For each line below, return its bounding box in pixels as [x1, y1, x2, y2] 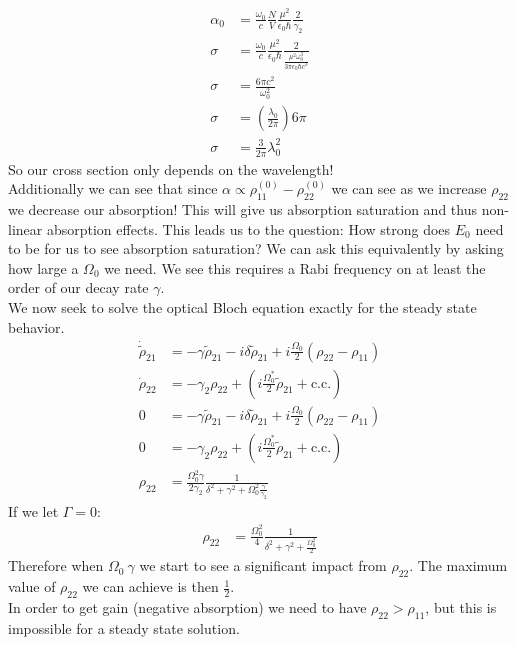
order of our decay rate [8, 277, 149, 298]
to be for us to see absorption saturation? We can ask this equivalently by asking [8, 238, 504, 259]
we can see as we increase [331, 178, 487, 199]
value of [8, 576, 56, 597]
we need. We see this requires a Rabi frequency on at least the [104, 257, 486, 278]
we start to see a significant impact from [139, 555, 387, 576]
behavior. [8, 316, 65, 337]
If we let [8, 500, 59, 521]
